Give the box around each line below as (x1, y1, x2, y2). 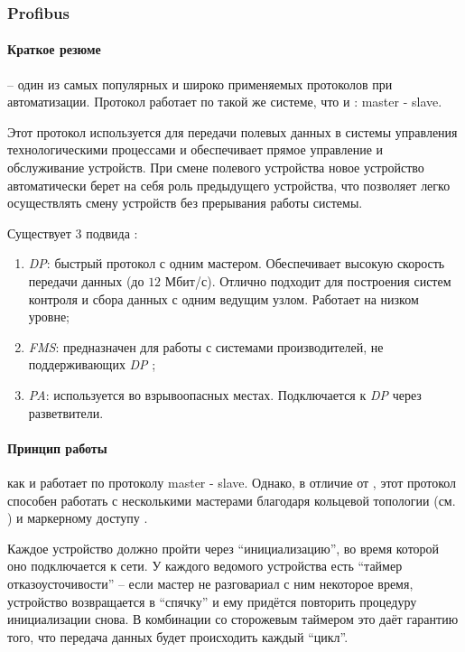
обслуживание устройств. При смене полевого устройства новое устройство (7, 158, 424, 177)
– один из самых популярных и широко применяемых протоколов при (7, 74, 393, 93)
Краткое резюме (7, 40, 101, 59)
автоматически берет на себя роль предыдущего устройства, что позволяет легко (7, 175, 451, 194)
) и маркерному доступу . (7, 508, 148, 527)
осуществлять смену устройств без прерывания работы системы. (7, 193, 363, 212)
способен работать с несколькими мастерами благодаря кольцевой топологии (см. (7, 490, 456, 509)
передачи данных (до (28, 271, 144, 290)
